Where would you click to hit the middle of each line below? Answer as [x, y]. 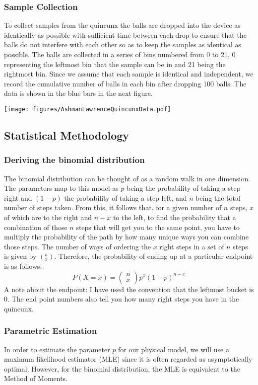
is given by [20, 256]
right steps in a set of [192, 246]
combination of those [36, 227]
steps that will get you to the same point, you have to [158, 227]
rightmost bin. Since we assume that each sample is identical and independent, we [129, 74]
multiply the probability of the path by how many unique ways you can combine [126, 237]
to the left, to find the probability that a [174, 217]
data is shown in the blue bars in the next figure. [78, 93]
